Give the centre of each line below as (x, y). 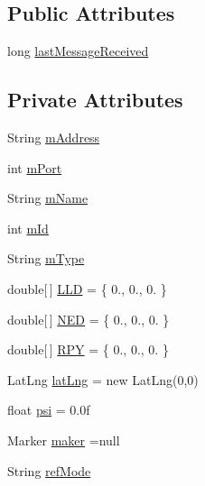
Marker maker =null (64, 440)
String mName (48, 198)
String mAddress (54, 137)
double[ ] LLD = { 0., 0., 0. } (87, 288)
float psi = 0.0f (49, 410)
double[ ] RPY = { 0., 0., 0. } (88, 349)
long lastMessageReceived (78, 51)
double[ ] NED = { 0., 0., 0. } (89, 319)
